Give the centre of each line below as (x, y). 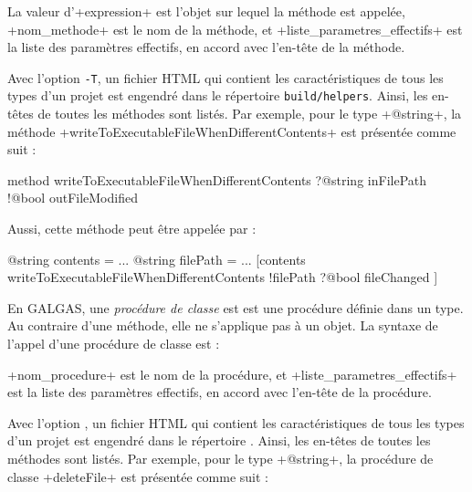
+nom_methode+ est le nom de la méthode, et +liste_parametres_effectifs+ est (235, 29)
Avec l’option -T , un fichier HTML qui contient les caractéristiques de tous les (226, 77)
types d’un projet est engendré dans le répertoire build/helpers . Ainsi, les (218, 95)
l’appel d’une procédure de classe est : (114, 344)
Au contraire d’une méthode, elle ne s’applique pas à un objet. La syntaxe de (223, 325)
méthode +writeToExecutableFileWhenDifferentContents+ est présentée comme (232, 131)
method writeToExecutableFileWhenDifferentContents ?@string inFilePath (217, 179)
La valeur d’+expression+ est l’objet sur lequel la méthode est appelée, (206, 11)
